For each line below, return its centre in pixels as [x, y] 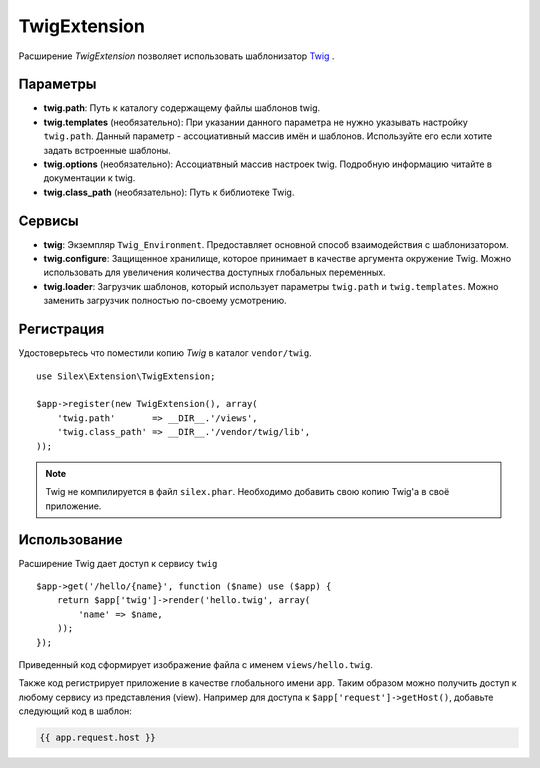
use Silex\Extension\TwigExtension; [126, 376]
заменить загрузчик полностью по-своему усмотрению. [165, 301]
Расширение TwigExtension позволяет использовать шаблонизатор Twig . [176, 56]
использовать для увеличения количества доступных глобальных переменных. [214, 272]
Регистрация [61, 329]
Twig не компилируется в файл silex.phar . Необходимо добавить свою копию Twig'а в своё [247, 492]
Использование [70, 539]
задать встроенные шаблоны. [107, 150]
